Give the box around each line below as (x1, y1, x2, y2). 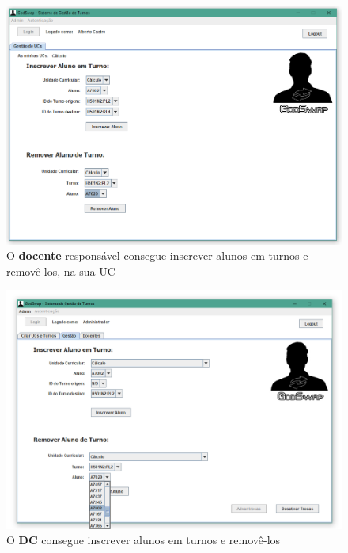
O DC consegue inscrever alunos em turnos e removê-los (6, 532, 281, 548)
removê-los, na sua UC (6, 262, 115, 279)
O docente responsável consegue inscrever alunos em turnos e (6, 247, 308, 264)
